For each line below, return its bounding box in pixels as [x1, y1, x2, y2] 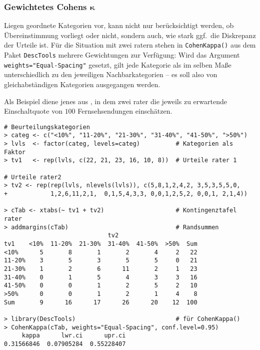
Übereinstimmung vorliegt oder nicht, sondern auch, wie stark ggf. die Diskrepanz [4, 30, 256, 40]
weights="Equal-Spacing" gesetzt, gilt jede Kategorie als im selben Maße [4, 59, 231, 70]
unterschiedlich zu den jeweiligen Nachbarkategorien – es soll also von [4, 69, 217, 80]
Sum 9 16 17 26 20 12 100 [4, 298, 197, 306]
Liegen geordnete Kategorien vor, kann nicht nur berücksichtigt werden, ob [4, 20, 234, 31]
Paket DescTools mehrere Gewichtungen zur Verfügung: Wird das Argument [4, 50, 240, 60]
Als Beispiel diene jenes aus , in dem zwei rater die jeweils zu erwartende [4, 96, 227, 106]
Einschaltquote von [4, 106, 62, 116]
